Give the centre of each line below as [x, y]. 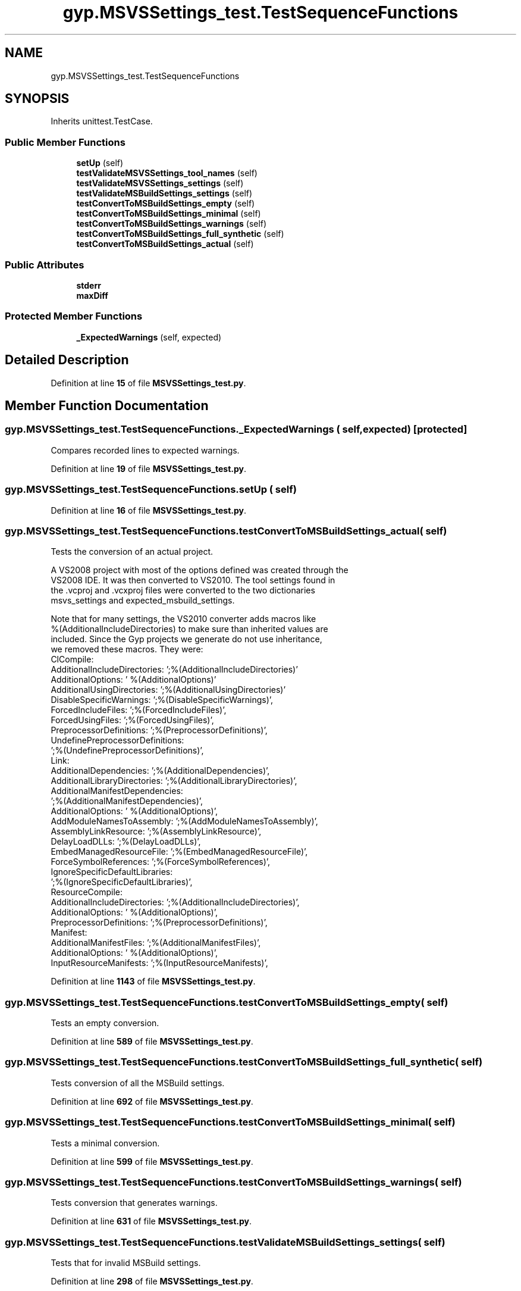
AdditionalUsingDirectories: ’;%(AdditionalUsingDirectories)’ [168, 690]
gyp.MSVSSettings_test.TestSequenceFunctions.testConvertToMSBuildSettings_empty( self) [227, 1002]
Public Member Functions [65, 142]
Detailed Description [67, 360]
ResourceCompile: [87, 892]
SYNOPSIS [37, 99]
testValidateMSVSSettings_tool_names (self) [167, 173]
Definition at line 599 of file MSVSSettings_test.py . [152, 1161]
